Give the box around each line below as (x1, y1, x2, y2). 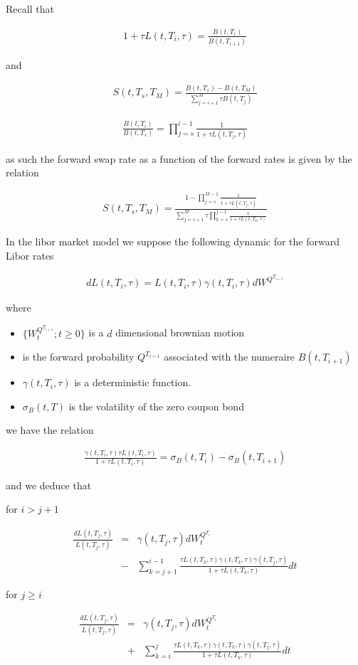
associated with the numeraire (164, 349, 295, 364)
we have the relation (6, 422, 94, 437)
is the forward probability (22, 349, 135, 364)
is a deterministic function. (74, 375, 191, 390)
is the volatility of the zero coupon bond (68, 398, 244, 413)
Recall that (6, 1, 54, 16)
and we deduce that (6, 477, 92, 492)
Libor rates (6, 248, 54, 262)
